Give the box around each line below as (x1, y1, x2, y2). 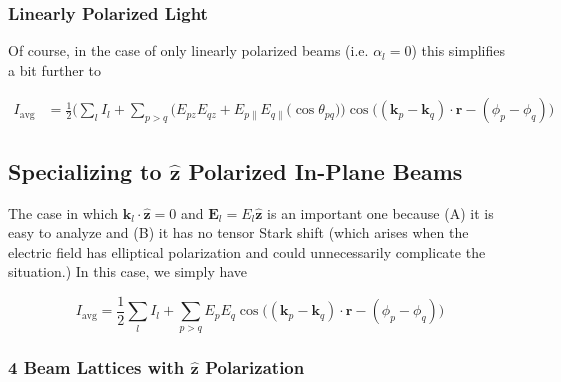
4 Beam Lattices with (8, 354, 185, 379)
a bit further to (8, 59, 102, 80)
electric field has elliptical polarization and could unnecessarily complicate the (8, 241, 486, 262)
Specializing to (8, 155, 162, 186)
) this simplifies (411, 40, 506, 61)
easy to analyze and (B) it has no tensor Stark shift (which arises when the (8, 222, 469, 243)
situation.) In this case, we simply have (8, 261, 248, 282)
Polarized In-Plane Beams (188, 155, 463, 186)
